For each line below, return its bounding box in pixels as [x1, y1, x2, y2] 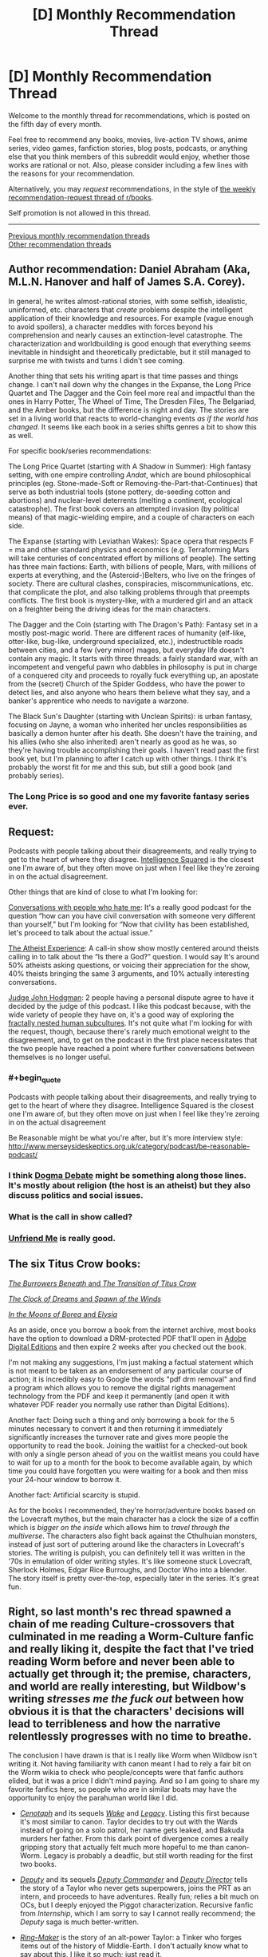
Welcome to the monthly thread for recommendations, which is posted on [8, 110, 250, 121]
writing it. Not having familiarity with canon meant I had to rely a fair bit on [8, 1759, 251, 1769]
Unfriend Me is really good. [8, 1232, 116, 1243]
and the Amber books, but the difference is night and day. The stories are [8, 405, 250, 414]
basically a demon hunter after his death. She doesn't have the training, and [8, 728, 258, 737]
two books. [19, 1860, 57, 1869]
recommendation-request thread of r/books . [8, 192, 154, 202]
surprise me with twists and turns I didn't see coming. [8, 355, 185, 365]
